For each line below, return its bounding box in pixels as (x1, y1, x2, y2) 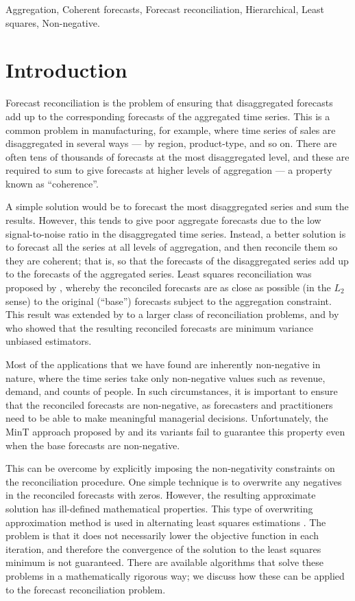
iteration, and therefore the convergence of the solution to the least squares (5, 541, 321, 556)
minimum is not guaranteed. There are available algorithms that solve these (5, 555, 323, 569)
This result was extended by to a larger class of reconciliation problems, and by (5, 307, 339, 321)
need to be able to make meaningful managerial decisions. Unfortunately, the (5, 411, 328, 425)
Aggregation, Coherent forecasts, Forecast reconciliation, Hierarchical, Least (5, 2, 324, 16)
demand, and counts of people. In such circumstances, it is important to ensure (5, 384, 338, 398)
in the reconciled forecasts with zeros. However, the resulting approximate (5, 488, 316, 502)
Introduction (5, 56, 127, 84)
